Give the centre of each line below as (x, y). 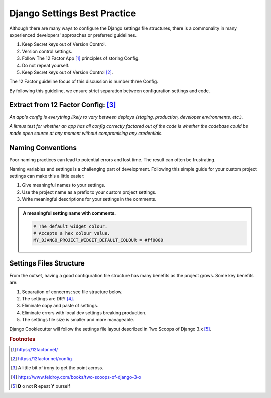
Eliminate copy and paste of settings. (60, 306)
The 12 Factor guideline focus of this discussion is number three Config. (84, 82)
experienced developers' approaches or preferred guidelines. (73, 35)
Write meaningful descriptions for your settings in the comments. (89, 199)
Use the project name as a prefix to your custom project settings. (89, 192)
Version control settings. (47, 51)
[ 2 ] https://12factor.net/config (41, 359)
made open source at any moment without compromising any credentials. (86, 134)
